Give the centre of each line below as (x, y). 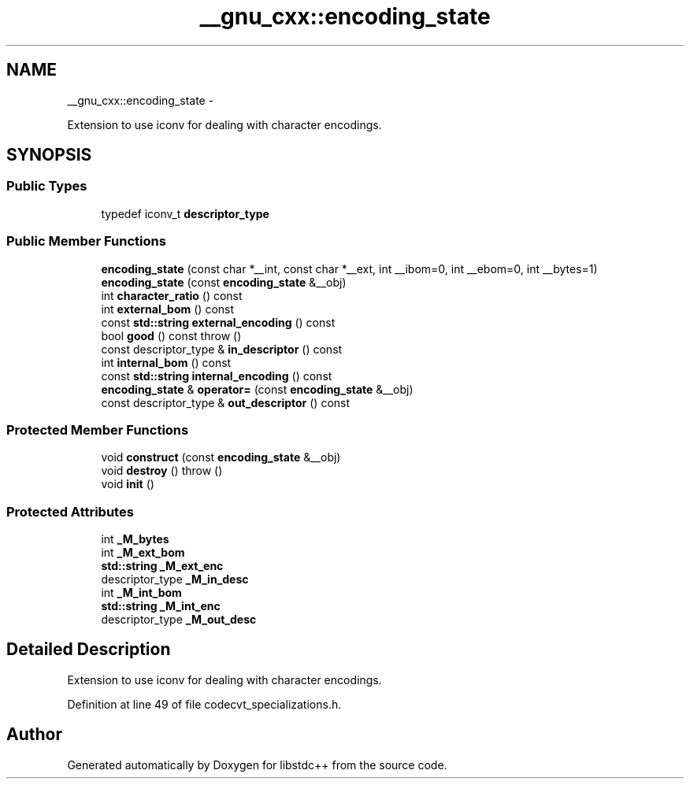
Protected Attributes (70, 511)
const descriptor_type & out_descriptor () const (226, 402)
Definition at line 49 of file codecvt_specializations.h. (204, 704)
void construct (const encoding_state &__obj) (221, 457)
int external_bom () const (168, 309)
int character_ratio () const (172, 295)
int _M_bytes (135, 539)
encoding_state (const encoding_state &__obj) (224, 282)
